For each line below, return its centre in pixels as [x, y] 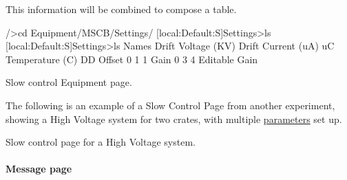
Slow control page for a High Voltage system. [101, 142]
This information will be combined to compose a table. [121, 9]
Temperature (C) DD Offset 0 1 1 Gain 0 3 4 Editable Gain [132, 59]
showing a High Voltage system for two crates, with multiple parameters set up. [174, 119]
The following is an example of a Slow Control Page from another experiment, [170, 105]
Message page [39, 169]
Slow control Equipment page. [69, 82]
